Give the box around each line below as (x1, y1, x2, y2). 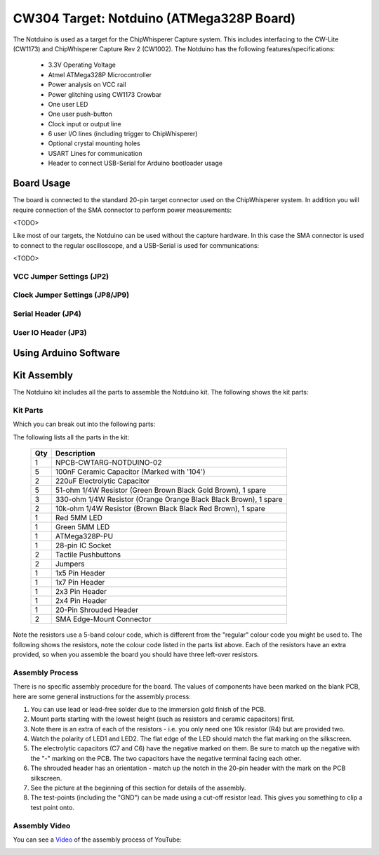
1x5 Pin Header (55, 569, 105, 578)
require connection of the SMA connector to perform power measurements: (13, 206, 232, 214)
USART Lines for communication (48, 149, 142, 157)
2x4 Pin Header (55, 596, 107, 606)
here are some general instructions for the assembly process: (13, 692, 191, 701)
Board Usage (13, 178, 71, 190)
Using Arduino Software (13, 347, 121, 359)
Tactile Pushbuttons (55, 550, 121, 559)
